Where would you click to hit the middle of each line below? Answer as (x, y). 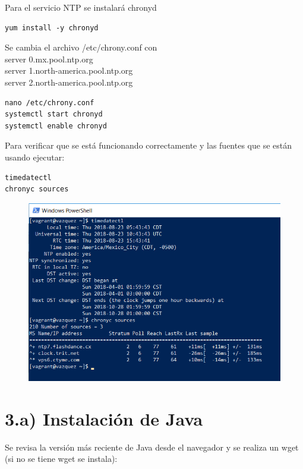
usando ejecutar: (35, 157)
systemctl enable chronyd (56, 126)
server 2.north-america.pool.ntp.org (69, 82)
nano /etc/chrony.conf (50, 103)
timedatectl (28, 177)
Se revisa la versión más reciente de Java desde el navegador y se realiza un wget (152, 447)
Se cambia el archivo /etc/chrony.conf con (81, 47)
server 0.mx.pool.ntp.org (49, 59)
